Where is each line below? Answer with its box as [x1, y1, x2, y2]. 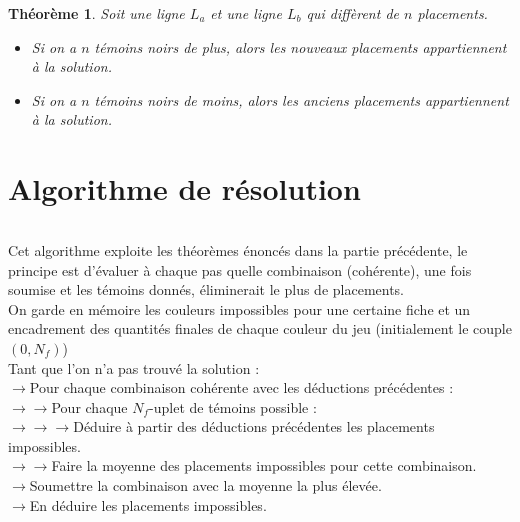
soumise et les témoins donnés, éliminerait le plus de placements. [8, 279, 405, 300]
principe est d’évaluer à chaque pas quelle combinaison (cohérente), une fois [8, 259, 472, 280]
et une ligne [210, 3, 282, 23]
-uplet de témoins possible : [149, 396, 317, 417]
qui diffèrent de [306, 3, 399, 23]
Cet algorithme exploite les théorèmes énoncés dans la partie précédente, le [8, 239, 468, 260]
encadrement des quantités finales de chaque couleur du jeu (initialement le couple [8, 318, 512, 339]
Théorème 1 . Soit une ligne [8, 3, 185, 23]
